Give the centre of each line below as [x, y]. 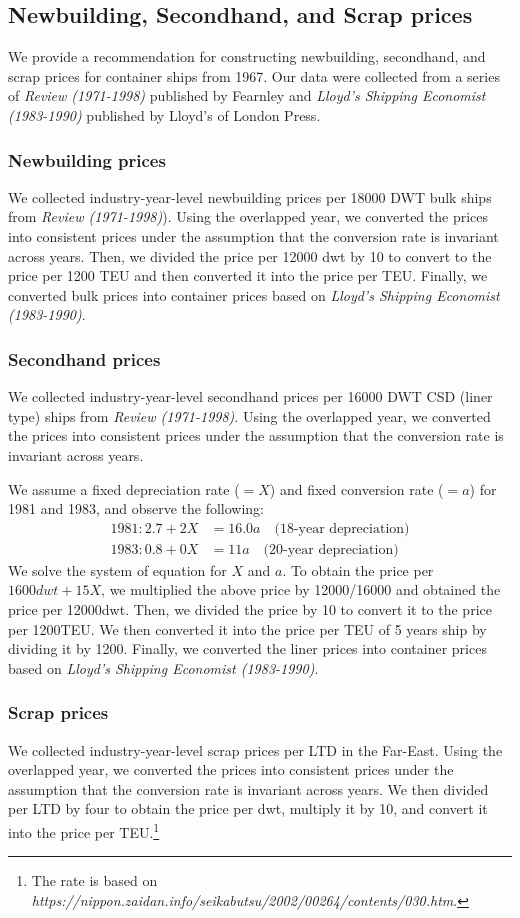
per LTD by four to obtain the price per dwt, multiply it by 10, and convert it [248, 808]
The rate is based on [94, 880]
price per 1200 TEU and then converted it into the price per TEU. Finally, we [248, 275]
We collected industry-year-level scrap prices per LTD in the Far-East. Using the [255, 749]
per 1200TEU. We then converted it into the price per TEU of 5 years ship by [247, 628]
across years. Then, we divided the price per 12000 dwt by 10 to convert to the [250, 255]
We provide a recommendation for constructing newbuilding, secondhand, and [247, 56]
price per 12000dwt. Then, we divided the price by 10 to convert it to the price [250, 608]
